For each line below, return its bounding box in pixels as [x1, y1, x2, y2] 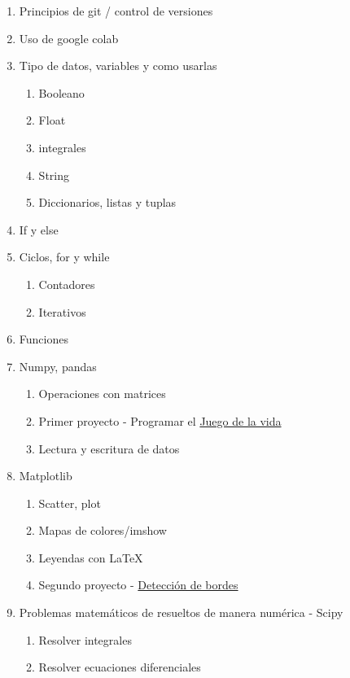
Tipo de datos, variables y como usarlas [19, 57, 217, 74]
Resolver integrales [38, 631, 132, 648]
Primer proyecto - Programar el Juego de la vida [38, 412, 282, 429]
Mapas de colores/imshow [38, 522, 167, 539]
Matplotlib [19, 467, 72, 484]
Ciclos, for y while [19, 248, 110, 265]
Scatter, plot [38, 494, 101, 511]
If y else [19, 221, 59, 238]
